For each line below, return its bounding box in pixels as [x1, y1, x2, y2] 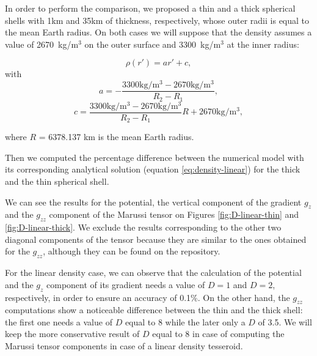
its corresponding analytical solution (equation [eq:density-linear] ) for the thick [5, 163, 301, 176]
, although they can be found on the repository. [43, 245, 220, 258]
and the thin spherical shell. [5, 174, 109, 187]
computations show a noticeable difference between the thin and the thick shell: [5, 303, 303, 316]
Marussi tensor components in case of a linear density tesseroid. [5, 339, 243, 352]
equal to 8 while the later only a [125, 315, 246, 328]
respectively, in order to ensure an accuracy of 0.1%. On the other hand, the [5, 291, 290, 303]
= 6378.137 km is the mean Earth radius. [38, 130, 194, 143]
